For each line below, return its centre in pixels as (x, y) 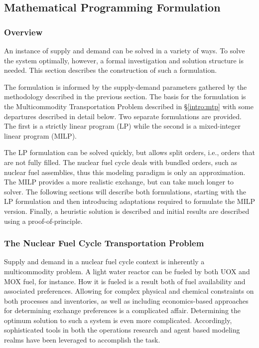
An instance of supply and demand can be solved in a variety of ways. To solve (125, 50)
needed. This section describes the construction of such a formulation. (111, 70)
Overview (23, 32)
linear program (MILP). (40, 135)
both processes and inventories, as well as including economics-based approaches (126, 300)
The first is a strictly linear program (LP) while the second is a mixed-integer (123, 126)
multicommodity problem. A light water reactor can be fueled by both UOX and (127, 271)
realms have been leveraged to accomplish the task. (82, 340)
